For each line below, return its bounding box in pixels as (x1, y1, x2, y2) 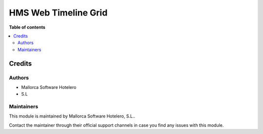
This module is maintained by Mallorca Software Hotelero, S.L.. (9, 113, 135, 119)
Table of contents (9, 24, 46, 30)
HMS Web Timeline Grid (9, 7, 108, 18)
